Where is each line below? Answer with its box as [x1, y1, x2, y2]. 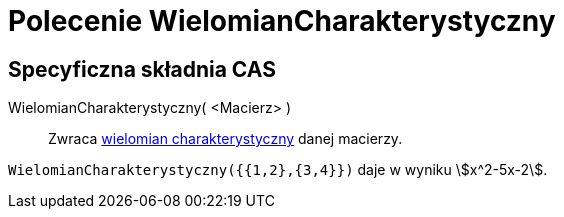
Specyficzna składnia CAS [8, 56, 276, 82]
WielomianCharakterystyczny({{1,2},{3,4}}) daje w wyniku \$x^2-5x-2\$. [8, 161, 548, 179]
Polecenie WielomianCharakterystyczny [8, 4, 556, 38]
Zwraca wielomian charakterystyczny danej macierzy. [48, 130, 403, 148]
